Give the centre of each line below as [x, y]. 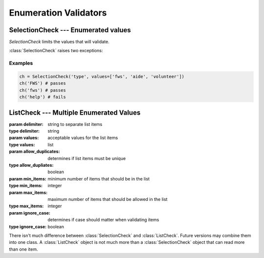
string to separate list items [75, 124]
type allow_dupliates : [31, 165]
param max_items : [28, 192]
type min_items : [26, 186]
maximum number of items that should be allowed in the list [108, 199]
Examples [21, 63]
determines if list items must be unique [87, 158]
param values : [24, 138]
